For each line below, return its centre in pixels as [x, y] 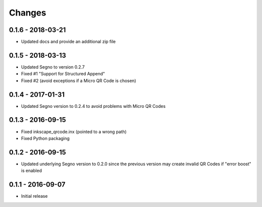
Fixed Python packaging [45, 138]
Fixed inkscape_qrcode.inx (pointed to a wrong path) [74, 132]
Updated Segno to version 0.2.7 [53, 67]
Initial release [34, 196]
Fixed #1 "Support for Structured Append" [63, 74]
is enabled [32, 171]
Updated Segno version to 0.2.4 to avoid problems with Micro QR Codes [93, 106]
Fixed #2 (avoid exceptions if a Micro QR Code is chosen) [79, 81]
